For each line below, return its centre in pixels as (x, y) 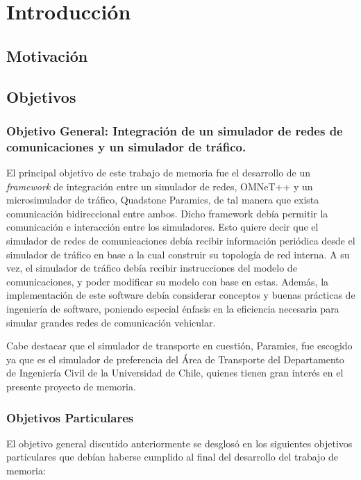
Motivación (47, 55)
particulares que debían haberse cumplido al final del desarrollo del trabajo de (173, 457)
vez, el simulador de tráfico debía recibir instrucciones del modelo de (152, 268)
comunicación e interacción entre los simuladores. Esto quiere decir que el (162, 227)
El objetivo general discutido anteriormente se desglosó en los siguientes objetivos (179, 443)
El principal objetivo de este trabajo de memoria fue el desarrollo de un (159, 173)
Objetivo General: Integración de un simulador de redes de (175, 130)
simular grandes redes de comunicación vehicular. (111, 322)
